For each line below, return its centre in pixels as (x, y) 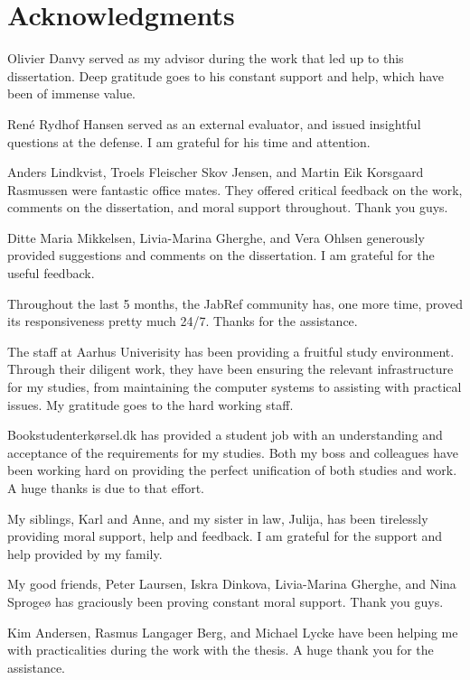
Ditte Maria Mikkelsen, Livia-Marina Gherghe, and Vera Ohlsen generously (216, 237)
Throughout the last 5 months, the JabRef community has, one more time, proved (235, 303)
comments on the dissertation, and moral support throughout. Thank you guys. (228, 207)
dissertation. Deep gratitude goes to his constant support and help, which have (226, 75)
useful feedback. (51, 273)
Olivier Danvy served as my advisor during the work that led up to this (206, 58)
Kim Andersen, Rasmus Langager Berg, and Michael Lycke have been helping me (233, 632)
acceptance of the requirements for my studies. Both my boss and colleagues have (233, 452)
